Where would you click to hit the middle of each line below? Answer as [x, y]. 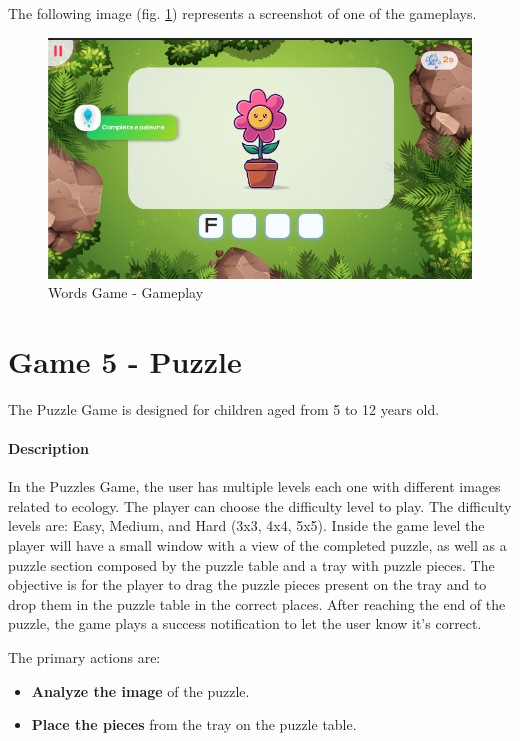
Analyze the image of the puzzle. [140, 690]
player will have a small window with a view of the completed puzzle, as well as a [257, 545]
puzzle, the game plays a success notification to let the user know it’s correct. [245, 623]
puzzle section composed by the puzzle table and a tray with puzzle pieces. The [251, 564]
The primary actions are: [84, 656]
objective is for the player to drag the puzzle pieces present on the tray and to [247, 584]
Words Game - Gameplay [126, 292]
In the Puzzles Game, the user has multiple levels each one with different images [254, 486]
